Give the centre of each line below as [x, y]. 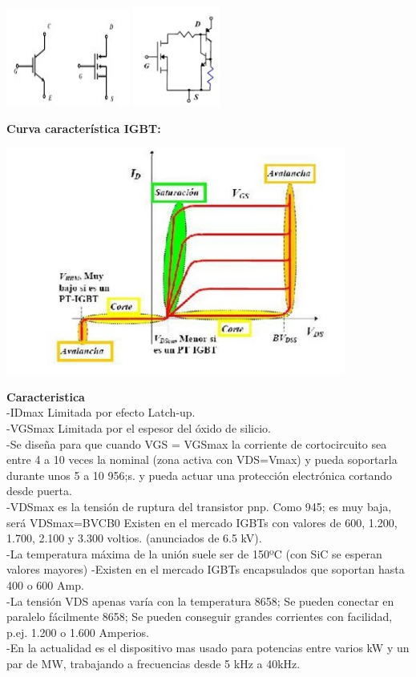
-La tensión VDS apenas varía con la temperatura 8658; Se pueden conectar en [200, 600]
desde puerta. [39, 491]
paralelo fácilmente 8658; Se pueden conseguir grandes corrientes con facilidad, [200, 617]
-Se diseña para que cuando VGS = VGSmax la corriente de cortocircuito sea [197, 443]
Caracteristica [46, 396]
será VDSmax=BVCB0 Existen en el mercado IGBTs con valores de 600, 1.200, [202, 522]
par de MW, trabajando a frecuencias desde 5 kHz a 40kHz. [153, 663]
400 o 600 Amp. [45, 584]
